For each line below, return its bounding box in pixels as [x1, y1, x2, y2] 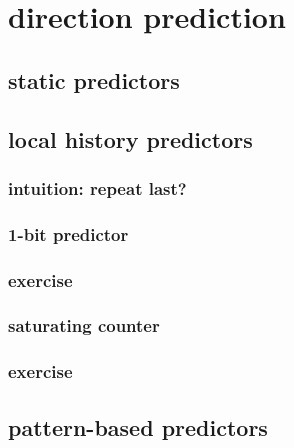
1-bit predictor [8, 221, 129, 246]
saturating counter [8, 313, 160, 338]
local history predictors [8, 123, 253, 154]
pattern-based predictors [8, 411, 268, 442]
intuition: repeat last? [8, 175, 187, 200]
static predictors [8, 64, 180, 95]
